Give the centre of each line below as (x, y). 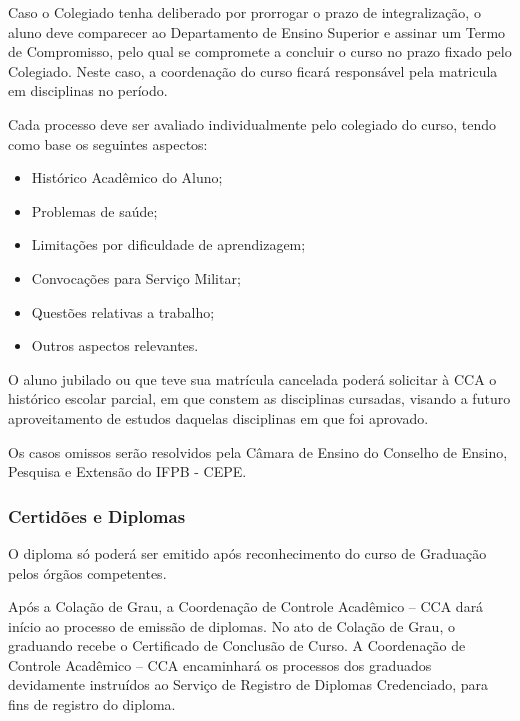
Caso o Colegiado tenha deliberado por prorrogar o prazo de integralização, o (244, 12)
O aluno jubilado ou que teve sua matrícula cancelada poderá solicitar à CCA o (252, 378)
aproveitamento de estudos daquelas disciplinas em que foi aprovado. (218, 417)
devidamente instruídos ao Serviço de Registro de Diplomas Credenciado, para (248, 684)
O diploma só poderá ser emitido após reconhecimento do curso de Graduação (247, 552)
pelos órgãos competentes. (87, 572)
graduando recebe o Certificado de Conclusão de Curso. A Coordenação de (237, 645)
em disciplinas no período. (88, 90)
